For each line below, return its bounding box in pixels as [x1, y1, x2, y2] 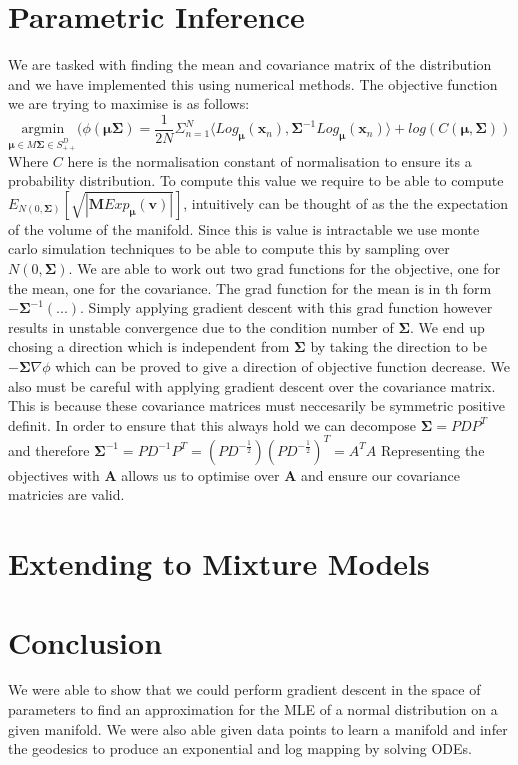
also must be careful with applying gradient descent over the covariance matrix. [8, 375, 496, 396]
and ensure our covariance [300, 464, 460, 485]
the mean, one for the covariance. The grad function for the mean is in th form [8, 277, 492, 298]
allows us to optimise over [121, 464, 280, 485]
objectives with [8, 464, 100, 485]
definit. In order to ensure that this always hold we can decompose [8, 414, 416, 435]
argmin [21, 122, 65, 137]
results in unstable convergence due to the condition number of [8, 316, 394, 337]
